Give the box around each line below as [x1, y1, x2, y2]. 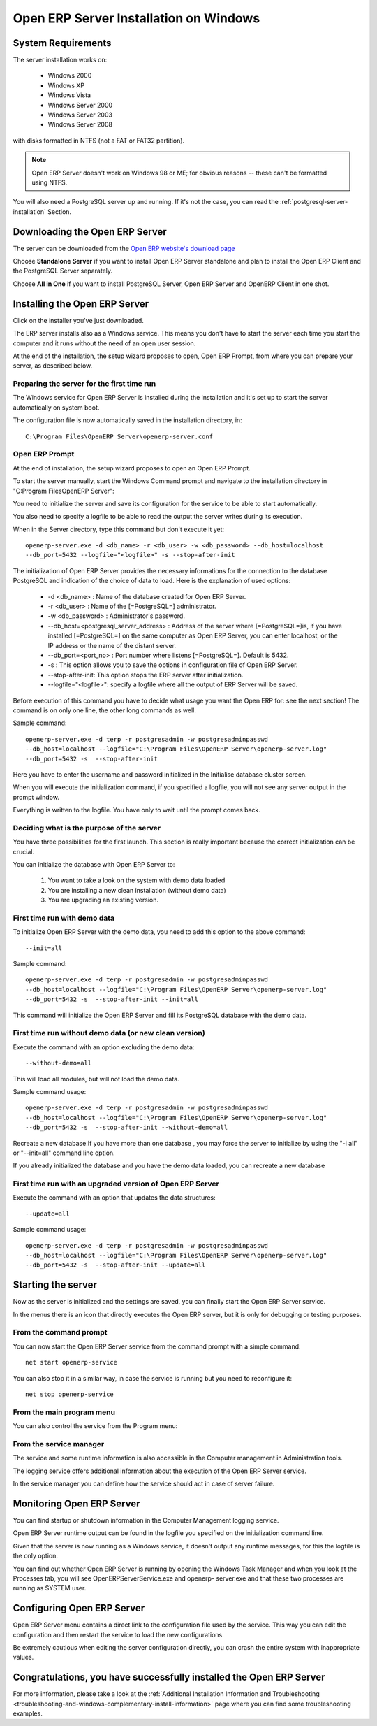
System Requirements [13, 37, 112, 49]
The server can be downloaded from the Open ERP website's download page [13, 244, 235, 252]
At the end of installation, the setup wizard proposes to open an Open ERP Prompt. [13, 463, 251, 472]
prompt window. [13, 793, 59, 801]
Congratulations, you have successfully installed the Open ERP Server [13, 1671, 325, 1683]
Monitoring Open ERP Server [13, 1497, 140, 1509]
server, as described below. [13, 361, 93, 370]
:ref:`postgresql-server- [279, 198, 348, 206]
